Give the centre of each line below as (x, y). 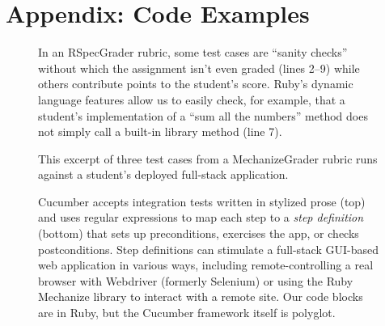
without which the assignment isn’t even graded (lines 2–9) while (199, 68)
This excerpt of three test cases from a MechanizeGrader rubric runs (208, 158)
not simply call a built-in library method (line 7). (160, 131)
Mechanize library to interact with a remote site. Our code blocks (201, 296)
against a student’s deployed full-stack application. (163, 174)
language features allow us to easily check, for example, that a (192, 99)
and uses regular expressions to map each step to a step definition (201, 217)
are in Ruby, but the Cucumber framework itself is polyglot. (187, 313)
